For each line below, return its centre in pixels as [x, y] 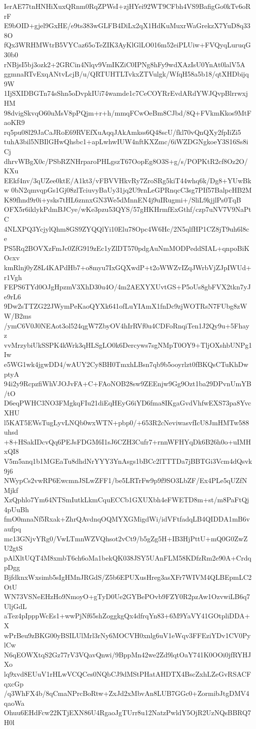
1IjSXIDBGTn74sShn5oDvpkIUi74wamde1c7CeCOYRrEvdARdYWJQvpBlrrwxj [126, 93]
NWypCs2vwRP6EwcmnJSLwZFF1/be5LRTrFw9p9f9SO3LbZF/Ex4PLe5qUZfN [126, 480]
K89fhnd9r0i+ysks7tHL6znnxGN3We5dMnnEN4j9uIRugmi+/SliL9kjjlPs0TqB [123, 199]
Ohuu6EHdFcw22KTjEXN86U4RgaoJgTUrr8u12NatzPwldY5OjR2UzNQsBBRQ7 [128, 712]
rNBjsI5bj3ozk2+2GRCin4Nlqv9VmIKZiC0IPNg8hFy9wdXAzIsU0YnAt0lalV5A [125, 64]
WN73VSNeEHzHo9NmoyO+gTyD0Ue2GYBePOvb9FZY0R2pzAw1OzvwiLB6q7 [127, 596]
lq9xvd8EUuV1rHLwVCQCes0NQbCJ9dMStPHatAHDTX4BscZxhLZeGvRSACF [128, 673]
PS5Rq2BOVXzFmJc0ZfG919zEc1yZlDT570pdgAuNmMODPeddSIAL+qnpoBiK [127, 248]
